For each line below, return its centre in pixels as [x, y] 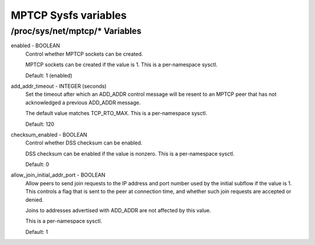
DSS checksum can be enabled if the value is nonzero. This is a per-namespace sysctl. [130, 153]
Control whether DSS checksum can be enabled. [84, 143]
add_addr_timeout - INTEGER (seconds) [59, 86]
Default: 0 [37, 164]
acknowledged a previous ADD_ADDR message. [83, 102]
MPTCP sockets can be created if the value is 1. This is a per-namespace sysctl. [122, 65]
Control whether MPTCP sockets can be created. [84, 54]
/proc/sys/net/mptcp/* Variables [76, 31]
